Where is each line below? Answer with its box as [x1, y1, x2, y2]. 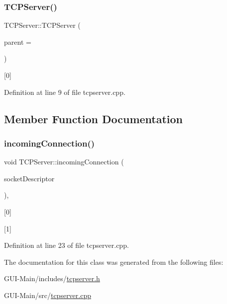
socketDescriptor [4, 173, 55, 183]
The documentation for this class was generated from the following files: [4, 256, 224, 267]
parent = [4, 36, 31, 47]
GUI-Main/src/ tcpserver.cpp [4, 290, 91, 300]
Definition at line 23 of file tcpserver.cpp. [4, 240, 129, 250]
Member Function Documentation [4, 111, 183, 126]
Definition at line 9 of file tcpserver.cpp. [4, 86, 125, 97]
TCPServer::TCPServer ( [4, 20, 81, 30]
